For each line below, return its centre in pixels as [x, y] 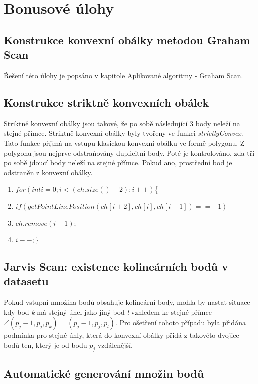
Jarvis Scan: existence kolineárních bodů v [116, 267]
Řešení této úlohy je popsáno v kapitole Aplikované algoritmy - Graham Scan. [124, 75]
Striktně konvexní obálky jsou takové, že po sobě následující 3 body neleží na [122, 123]
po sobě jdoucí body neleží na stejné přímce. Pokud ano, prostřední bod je [118, 163]
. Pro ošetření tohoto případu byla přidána [180, 323]
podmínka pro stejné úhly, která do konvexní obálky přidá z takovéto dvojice [122, 335]
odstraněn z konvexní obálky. [48, 172]
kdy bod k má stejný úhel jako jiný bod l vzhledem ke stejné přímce [108, 312]
